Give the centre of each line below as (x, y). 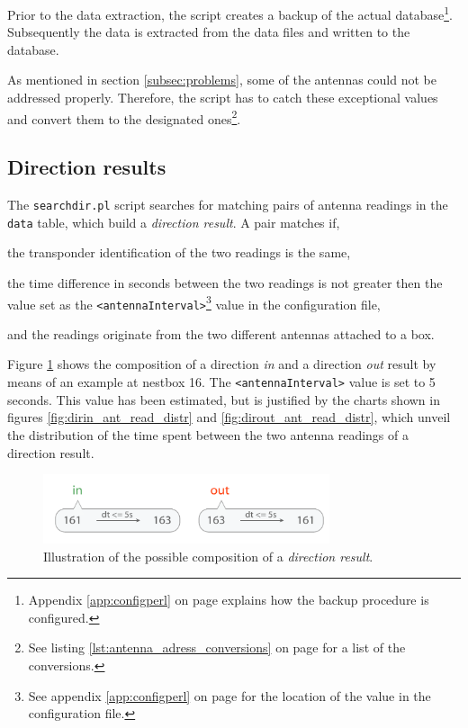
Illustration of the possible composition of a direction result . (208, 556)
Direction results (87, 167)
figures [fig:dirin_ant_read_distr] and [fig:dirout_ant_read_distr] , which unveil (229, 417)
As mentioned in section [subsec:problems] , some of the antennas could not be (222, 80)
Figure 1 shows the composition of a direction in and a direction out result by (222, 364)
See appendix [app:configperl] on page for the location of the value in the (229, 695)
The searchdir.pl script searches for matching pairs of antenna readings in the (228, 205)
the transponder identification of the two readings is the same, (179, 252)
